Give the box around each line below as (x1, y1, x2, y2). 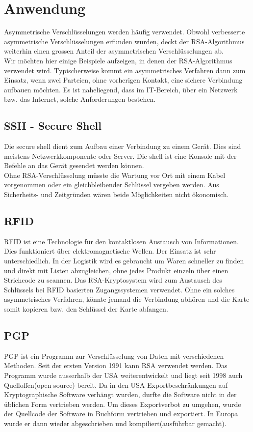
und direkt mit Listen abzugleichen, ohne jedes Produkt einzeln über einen (4, 265, 228, 275)
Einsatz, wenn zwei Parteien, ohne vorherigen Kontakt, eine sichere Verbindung (4, 75, 243, 85)
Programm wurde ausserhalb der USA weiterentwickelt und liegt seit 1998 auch (4, 370, 243, 380)
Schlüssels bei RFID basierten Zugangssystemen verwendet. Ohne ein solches (4, 284, 235, 294)
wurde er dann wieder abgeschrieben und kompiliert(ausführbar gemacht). (4, 418, 227, 428)
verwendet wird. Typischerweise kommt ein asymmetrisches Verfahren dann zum (4, 65, 246, 75)
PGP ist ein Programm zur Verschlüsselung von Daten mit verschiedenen (4, 350, 224, 361)
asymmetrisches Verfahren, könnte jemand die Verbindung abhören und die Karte (4, 294, 250, 304)
